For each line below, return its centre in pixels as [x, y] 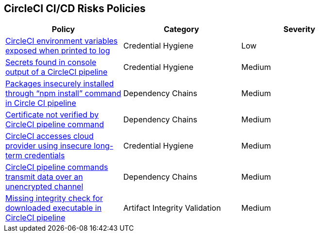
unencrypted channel [44, 187]
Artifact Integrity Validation [172, 208]
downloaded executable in [54, 208]
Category [181, 29]
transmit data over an [44, 177]
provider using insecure [49, 146]
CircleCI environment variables [62, 41]
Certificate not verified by [52, 115]
